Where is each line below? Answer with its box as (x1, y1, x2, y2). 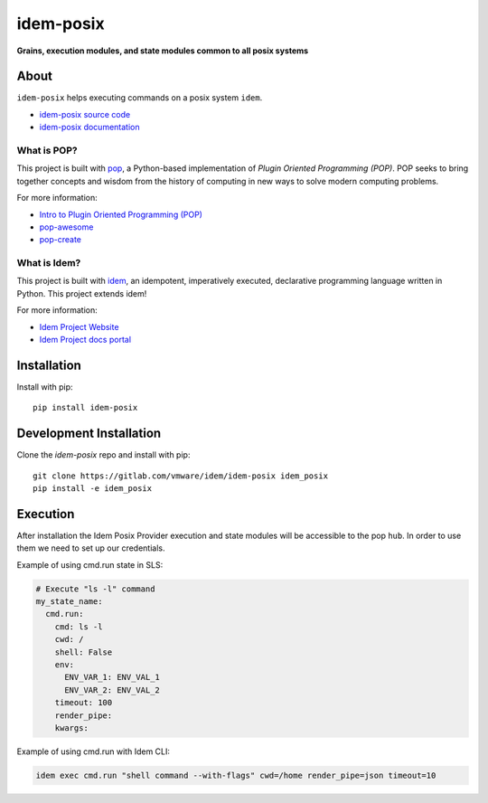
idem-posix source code (39, 109, 131, 119)
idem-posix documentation (39, 122, 140, 133)
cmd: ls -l (54, 621, 103, 632)
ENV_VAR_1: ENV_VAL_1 (64, 672, 160, 683)
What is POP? (16, 145, 78, 156)
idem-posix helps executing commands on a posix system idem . (16, 92, 263, 103)
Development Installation (16, 426, 162, 441)
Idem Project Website (39, 321, 119, 332)
